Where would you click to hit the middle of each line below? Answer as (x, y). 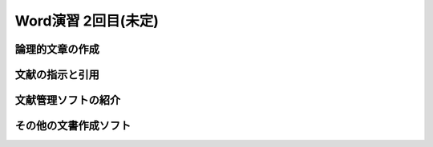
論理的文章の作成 (57, 49)
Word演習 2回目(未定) (87, 21)
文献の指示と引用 (57, 75)
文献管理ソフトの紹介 (67, 100)
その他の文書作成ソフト (73, 126)
